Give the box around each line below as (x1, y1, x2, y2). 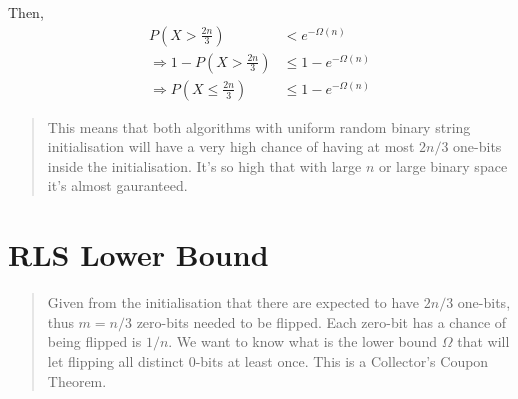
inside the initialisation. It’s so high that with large (47, 155, 362, 176)
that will (457, 331, 510, 352)
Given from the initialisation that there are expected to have (47, 292, 420, 313)
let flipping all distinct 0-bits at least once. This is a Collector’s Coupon (47, 350, 489, 371)
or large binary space (378, 155, 508, 176)
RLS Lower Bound (8, 234, 269, 275)
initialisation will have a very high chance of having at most (47, 136, 415, 157)
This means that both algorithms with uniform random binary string (47, 116, 471, 137)
